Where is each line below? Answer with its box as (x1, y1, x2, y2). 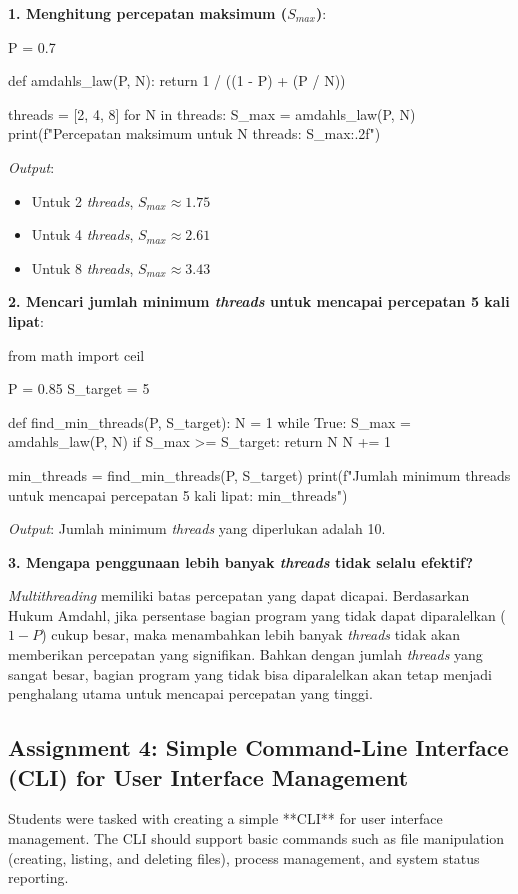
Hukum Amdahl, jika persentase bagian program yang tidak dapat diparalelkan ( (8, 604, 506, 625)
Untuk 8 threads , (31, 257, 134, 278)
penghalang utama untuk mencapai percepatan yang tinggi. (8, 683, 373, 704)
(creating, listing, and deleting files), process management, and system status (8, 847, 480, 868)
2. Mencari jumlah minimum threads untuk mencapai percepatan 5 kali (8, 291, 510, 312)
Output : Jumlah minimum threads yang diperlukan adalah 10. (8, 518, 386, 539)
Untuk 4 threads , (31, 224, 134, 245)
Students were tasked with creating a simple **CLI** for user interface (8, 808, 443, 829)
